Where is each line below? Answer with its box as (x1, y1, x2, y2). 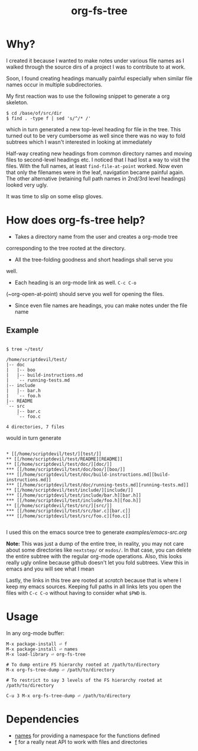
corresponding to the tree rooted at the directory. (6, 244, 126, 252)
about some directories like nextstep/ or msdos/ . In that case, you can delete (6, 546, 192, 553)
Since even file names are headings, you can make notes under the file (14, 302, 188, 309)
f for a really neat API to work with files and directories (14, 738, 148, 745)
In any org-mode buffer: (6, 629, 65, 637)
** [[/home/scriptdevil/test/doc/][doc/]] (6, 461, 112, 467)
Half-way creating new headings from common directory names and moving (6, 150, 192, 157)
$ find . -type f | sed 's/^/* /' (6, 115, 92, 121)
